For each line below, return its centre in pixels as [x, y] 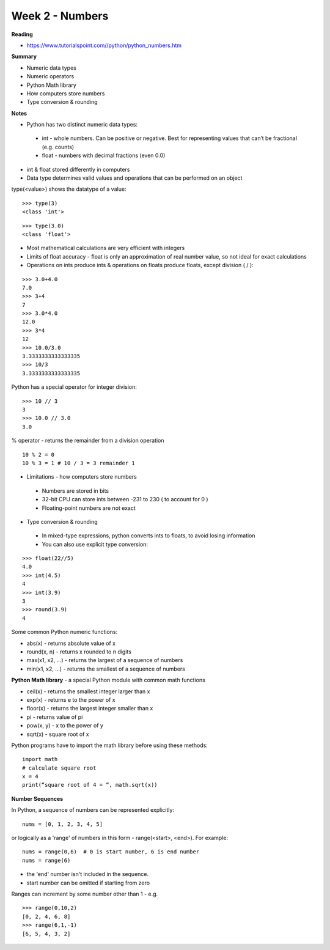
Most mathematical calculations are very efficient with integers [106, 248]
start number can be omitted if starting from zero [88, 883]
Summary [24, 57]
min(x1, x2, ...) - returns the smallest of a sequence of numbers [106, 669]
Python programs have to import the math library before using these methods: [109, 745]
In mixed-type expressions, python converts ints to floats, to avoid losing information [149, 536]
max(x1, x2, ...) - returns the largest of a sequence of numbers [105, 660]
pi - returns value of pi [55, 717]
